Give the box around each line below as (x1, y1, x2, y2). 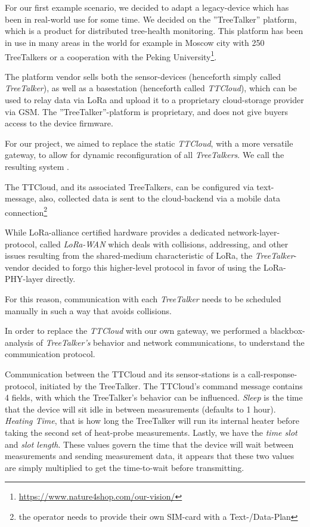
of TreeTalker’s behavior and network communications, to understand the (36, 336, 305, 348)
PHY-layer (5, 272, 44, 285)
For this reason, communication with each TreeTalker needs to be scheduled (5, 292, 281, 305)
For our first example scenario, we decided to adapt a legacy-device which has (5, 1, 289, 14)
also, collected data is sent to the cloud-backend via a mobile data (39, 192, 280, 204)
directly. (46, 272, 76, 285)
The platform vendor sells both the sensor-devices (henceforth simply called (5, 70, 281, 82)
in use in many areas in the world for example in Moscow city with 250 (5, 36, 265, 48)
